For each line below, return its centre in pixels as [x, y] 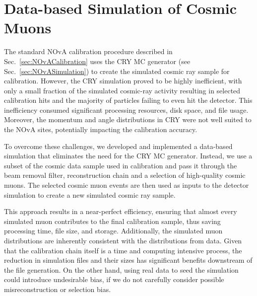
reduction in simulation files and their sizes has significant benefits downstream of [128, 260]
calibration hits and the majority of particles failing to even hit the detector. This [128, 100]
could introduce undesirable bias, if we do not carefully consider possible [114, 279]
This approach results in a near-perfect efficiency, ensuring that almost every [121, 211]
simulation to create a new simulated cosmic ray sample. [90, 194]
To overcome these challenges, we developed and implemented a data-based [118, 146]
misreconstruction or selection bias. [58, 289]
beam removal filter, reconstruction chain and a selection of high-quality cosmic [125, 175]
